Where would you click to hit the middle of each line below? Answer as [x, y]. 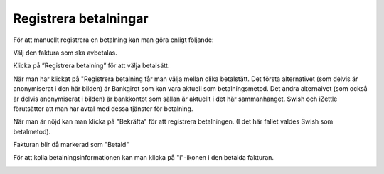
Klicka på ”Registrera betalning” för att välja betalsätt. [91, 66]
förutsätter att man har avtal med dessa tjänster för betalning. [103, 108]
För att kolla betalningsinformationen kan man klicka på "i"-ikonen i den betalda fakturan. [143, 158]
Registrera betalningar [81, 18]
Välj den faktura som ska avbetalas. [65, 53]
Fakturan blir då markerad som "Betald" [71, 145]
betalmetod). [32, 131]
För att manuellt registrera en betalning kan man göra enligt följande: [113, 40]
